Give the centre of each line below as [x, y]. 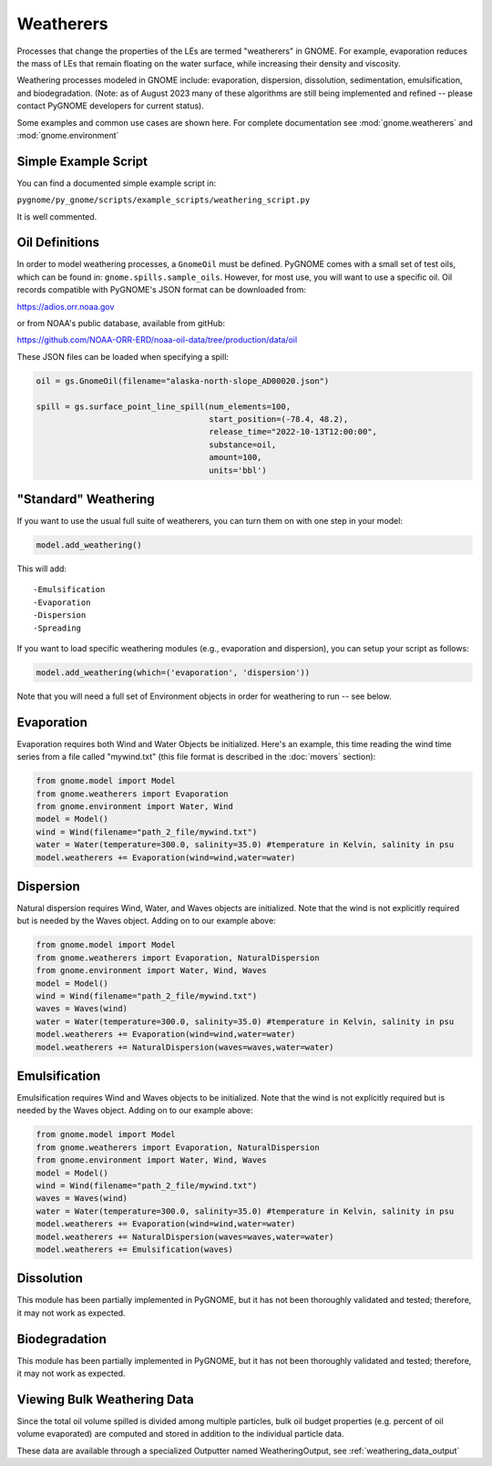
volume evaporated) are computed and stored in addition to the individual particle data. [180, 1434]
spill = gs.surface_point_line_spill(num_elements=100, [164, 406]
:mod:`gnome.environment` [68, 135]
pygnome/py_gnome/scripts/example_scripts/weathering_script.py [164, 200]
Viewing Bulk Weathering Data [106, 1399]
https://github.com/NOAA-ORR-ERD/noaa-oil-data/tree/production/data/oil [157, 340]
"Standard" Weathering [86, 499]
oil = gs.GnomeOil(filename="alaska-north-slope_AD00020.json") [183, 381]
